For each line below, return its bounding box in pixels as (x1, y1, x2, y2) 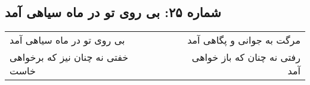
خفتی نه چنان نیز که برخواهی (10, 50, 129, 64)
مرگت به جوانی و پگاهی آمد (187, 33, 300, 47)
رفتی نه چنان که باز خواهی (191, 50, 300, 64)
